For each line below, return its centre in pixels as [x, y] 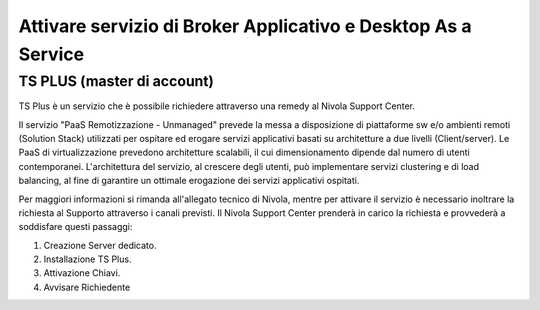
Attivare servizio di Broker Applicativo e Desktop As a [245, 26]
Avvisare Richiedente [87, 287]
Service [51, 54]
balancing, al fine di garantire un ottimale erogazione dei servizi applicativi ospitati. [189, 181]
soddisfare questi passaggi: [75, 227]
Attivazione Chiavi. [82, 273]
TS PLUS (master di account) [116, 81]
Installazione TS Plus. [87, 259]
